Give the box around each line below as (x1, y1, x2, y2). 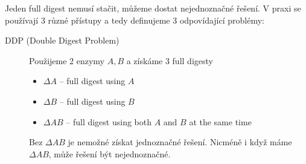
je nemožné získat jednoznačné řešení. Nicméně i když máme (68, 136, 292, 148)
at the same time (189, 115, 252, 128)
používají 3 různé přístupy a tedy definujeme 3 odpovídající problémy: (5, 13, 264, 26)
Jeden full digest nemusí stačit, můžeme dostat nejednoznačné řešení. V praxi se (5, 2, 301, 14)
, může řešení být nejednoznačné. (48, 147, 171, 160)
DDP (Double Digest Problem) (5, 34, 120, 47)
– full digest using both (66, 115, 152, 128)
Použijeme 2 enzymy (29, 54, 105, 67)
